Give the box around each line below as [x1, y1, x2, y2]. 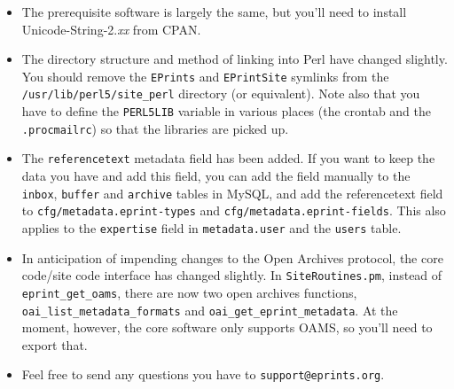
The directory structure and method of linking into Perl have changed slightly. [21, 50, 448, 68]
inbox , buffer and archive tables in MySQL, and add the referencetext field [21, 183, 443, 202]
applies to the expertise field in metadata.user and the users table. [21, 218, 402, 237]
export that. [21, 335, 88, 354]
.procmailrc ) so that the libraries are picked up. [21, 119, 289, 137]
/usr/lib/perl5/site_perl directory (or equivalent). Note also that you [21, 84, 420, 103]
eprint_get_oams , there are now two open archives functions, [21, 283, 357, 301]
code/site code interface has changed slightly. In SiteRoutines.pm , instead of [21, 266, 442, 284]
